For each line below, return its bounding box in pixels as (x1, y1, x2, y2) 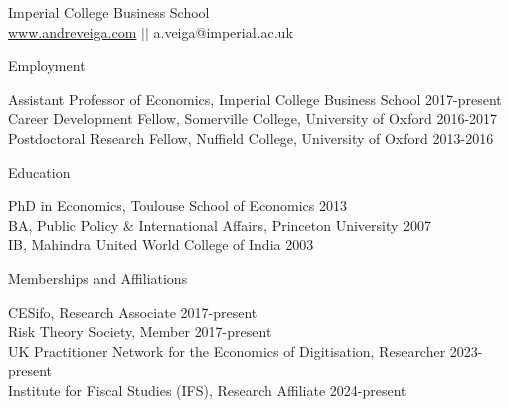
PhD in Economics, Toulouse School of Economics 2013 (8, 195, 347, 216)
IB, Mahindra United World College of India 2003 (8, 234, 314, 255)
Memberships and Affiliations (8, 267, 188, 288)
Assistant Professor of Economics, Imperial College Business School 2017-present (8, 88, 502, 109)
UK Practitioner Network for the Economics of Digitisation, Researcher (8, 340, 446, 361)
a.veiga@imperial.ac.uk (153, 21, 293, 42)
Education (8, 161, 71, 182)
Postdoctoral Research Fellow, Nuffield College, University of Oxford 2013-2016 (8, 127, 494, 148)
